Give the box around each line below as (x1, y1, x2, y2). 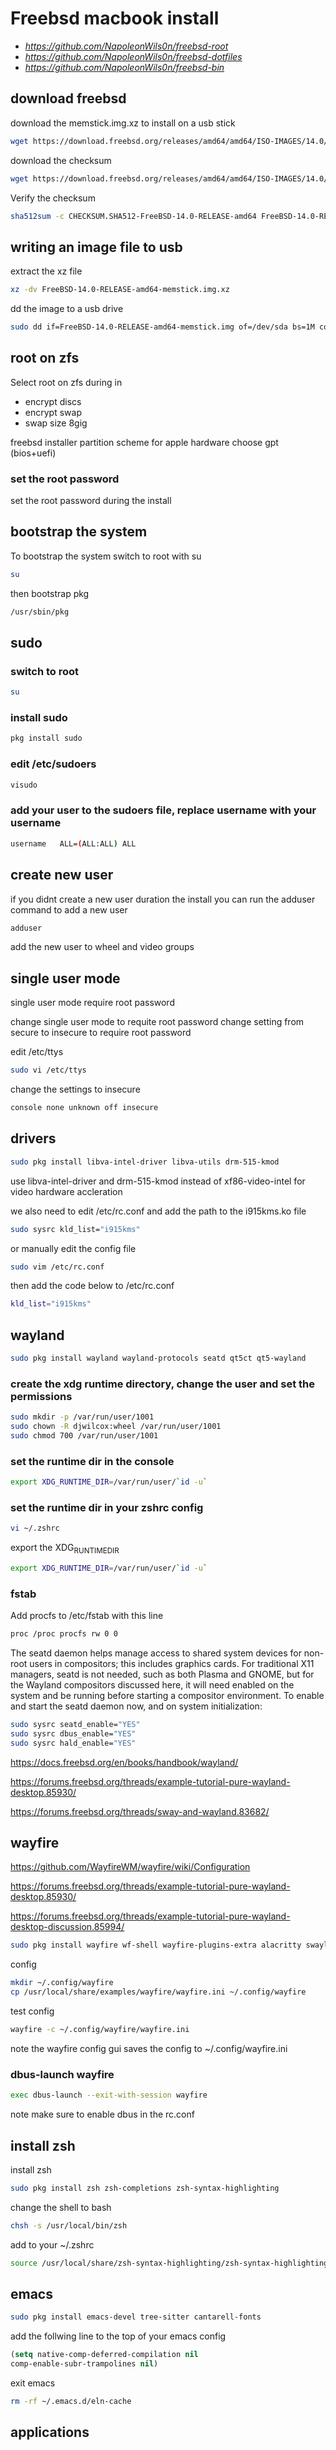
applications (10, 2424, 90, 2441)
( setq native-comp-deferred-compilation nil (10, 2350, 199, 2360)
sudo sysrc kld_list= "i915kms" (10, 1224, 141, 1234)
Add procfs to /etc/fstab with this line (10, 1610, 164, 1622)
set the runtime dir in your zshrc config (10, 1500, 204, 1514)
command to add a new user (10, 903, 128, 916)
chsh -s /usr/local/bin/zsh (10, 2220, 128, 2231)
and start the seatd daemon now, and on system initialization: (10, 1700, 263, 1712)
